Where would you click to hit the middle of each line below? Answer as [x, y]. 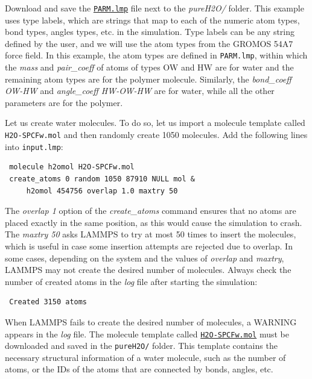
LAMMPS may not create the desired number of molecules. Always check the [148, 270]
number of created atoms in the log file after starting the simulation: [131, 281]
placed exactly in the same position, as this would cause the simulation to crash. [154, 222]
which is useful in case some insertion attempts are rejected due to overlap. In [149, 246]
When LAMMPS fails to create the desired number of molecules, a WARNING [151, 321]
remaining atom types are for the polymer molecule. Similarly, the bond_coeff [148, 79]
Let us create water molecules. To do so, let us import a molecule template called [155, 123]
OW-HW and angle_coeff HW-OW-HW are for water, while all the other [140, 91]
